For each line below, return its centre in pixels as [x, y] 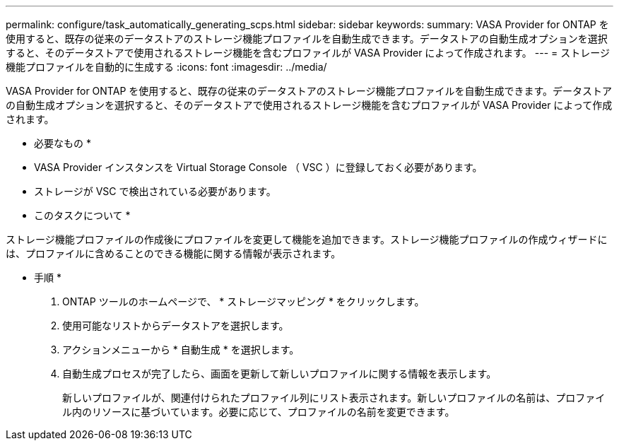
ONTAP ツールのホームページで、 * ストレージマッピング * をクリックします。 [243, 301]
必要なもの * [63, 143]
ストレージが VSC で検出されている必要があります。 [155, 191]
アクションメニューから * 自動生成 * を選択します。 [181, 350]
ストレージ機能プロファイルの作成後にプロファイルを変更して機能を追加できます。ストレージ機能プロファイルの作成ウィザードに [307, 239]
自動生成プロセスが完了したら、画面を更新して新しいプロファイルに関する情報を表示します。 [279, 374]
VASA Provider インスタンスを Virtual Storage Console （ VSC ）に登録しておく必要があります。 [258, 167]
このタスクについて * [82, 215]
